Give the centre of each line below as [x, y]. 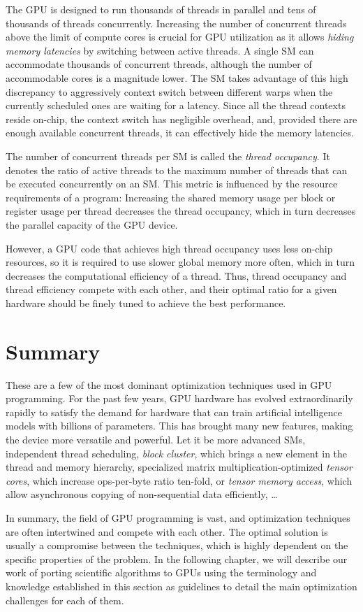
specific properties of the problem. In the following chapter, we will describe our [177, 558]
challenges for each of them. [65, 600]
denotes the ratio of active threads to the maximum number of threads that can [177, 170]
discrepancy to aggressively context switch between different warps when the [169, 91]
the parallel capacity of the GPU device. [92, 224]
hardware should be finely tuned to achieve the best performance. [146, 303]
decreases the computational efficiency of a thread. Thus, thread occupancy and [176, 275]
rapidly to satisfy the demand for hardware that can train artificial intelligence [174, 412]
